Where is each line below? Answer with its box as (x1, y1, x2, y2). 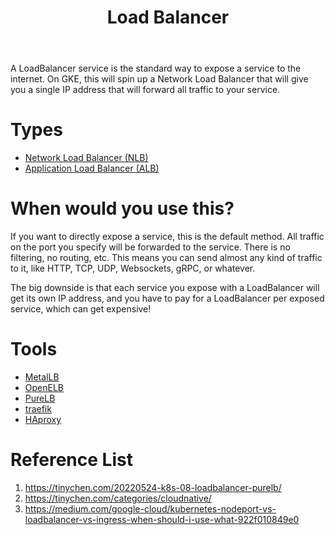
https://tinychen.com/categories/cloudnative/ (24, 492, 212, 504)
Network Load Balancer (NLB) (24, 152, 149, 164)
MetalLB (24, 371, 60, 383)
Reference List (10, 449, 133, 471)
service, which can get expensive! (10, 303, 152, 315)
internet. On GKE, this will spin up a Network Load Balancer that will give (10, 73, 309, 85)
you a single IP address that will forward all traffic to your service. (10, 84, 281, 96)
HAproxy (24, 414, 62, 425)
